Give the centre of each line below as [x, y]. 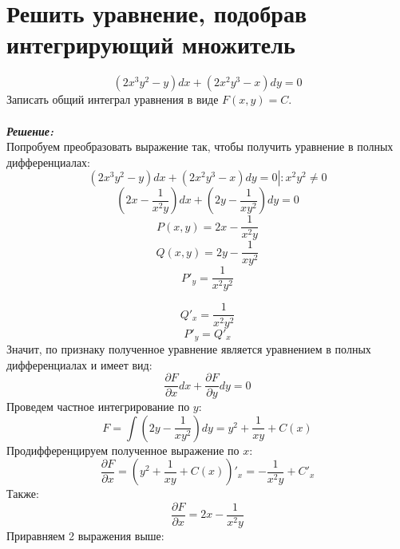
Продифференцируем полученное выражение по [123, 450]
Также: [23, 494]
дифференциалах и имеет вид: [79, 364]
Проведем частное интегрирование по [98, 407]
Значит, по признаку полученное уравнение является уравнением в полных [189, 348]
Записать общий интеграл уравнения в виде [113, 99]
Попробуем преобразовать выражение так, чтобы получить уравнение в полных [200, 146]
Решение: [30, 130]
